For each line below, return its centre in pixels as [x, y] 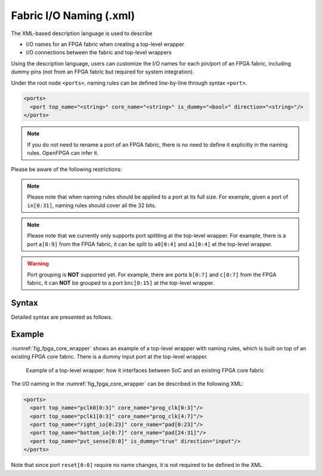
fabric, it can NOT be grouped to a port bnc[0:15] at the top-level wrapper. [121, 282]
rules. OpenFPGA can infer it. [63, 153]
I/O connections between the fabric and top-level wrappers [99, 52]
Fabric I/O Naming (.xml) [73, 15]
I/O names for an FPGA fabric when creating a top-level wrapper [105, 44]
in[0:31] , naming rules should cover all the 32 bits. [92, 205]
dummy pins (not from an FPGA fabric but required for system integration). [103, 72]
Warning [38, 264]
